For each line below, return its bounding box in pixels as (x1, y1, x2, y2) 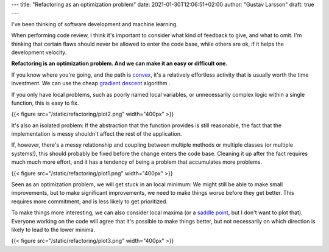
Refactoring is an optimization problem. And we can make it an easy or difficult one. (11, 60, 228, 67)
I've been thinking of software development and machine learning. (11, 20, 178, 27)
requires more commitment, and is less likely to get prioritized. (11, 198, 168, 205)
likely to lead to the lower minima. (11, 226, 96, 233)
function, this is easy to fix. (11, 99, 79, 107)
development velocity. (11, 49, 67, 56)
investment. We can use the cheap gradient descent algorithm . (11, 80, 171, 87)
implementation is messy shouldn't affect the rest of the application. (11, 130, 182, 138)
